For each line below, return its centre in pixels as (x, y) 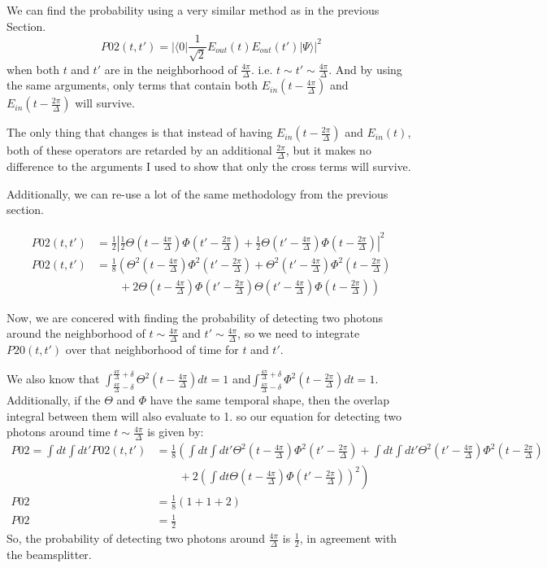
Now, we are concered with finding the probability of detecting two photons (195, 317)
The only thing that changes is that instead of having (140, 132)
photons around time (59, 432)
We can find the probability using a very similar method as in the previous (193, 10)
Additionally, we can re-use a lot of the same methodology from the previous (198, 193)
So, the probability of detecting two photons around (136, 538)
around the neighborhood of (76, 333)
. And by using (365, 69)
